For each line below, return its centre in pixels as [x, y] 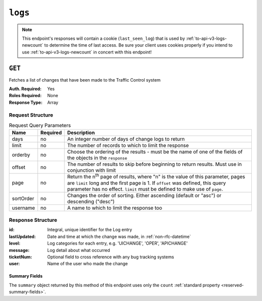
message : [19, 250]
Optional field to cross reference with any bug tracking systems [111, 257]
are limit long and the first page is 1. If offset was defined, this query [147, 183]
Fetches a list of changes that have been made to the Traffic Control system [85, 80]
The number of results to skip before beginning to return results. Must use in [155, 164]
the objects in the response [97, 158]
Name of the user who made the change [88, 264]
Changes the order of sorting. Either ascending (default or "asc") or [144, 195]
